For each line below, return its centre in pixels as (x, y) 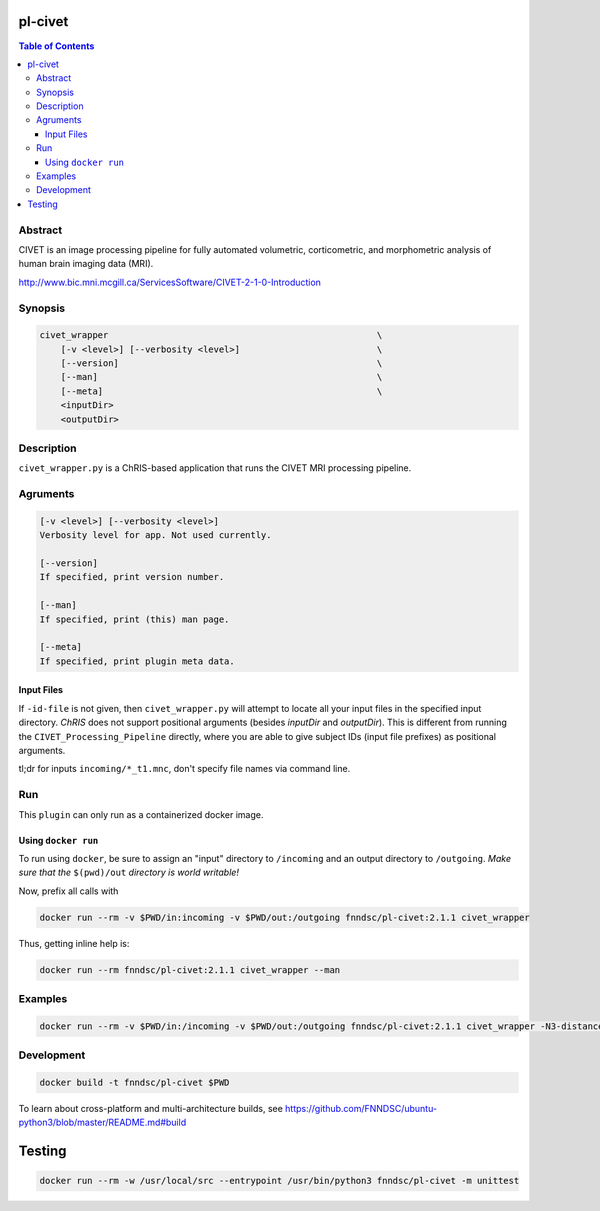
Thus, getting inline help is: (74, 943)
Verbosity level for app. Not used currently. (155, 535)
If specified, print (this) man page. (134, 619)
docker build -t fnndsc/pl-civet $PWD (134, 1082)
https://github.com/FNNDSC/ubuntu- (361, 1108)
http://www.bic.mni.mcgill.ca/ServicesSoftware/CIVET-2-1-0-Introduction (170, 282)
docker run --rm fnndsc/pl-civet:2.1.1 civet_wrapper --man (190, 969)
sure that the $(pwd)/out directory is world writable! (129, 872)
